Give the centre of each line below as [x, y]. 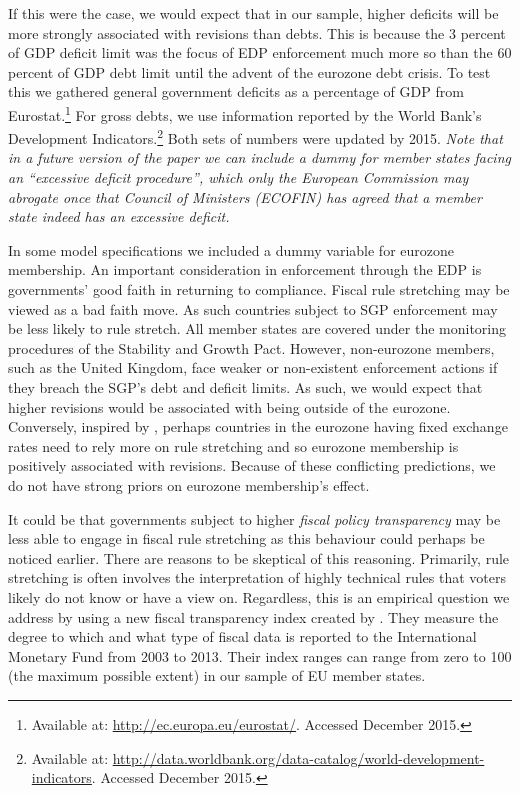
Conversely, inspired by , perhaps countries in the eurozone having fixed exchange [258, 426]
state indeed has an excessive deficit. [119, 216]
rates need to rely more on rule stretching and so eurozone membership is [233, 445]
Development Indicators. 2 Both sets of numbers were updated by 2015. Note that [255, 136]
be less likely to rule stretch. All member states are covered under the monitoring [257, 328]
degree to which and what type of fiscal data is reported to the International [242, 636]
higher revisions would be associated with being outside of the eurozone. [229, 406]
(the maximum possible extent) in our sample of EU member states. [217, 675]
